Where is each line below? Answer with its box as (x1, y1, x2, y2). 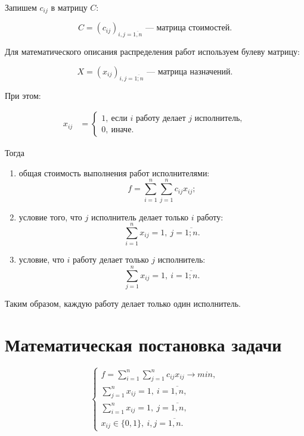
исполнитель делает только (91, 210, 189, 223)
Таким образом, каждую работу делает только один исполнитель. (5, 297, 241, 310)
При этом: (5, 89, 41, 101)
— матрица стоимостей (145, 24, 230, 33)
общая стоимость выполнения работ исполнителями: (18, 166, 210, 179)
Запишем (5, 1, 37, 13)
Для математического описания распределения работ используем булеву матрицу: (5, 45, 300, 58)
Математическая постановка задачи (5, 332, 282, 356)
